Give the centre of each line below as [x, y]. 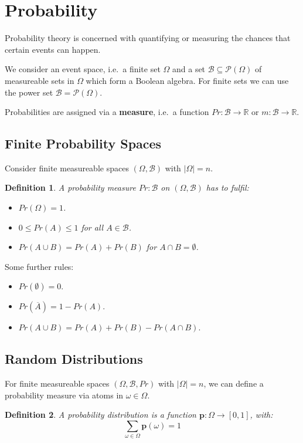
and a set [189, 69]
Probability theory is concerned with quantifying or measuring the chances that [148, 38]
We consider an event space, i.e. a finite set [83, 69]
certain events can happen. [53, 49]
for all [92, 227]
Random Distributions [74, 359]
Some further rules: [39, 266]
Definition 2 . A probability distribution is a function [101, 415]
